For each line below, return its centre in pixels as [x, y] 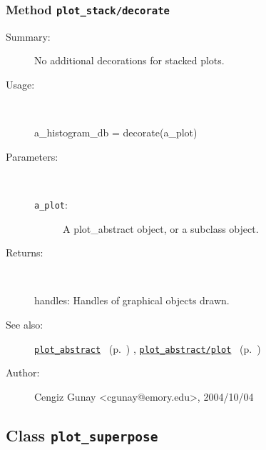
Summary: [28, 36]
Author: [23, 372]
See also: [25, 324]
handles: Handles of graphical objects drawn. [132, 300]
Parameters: [32, 156]
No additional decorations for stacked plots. [129, 60]
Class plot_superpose [82, 435]
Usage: [20, 84]
